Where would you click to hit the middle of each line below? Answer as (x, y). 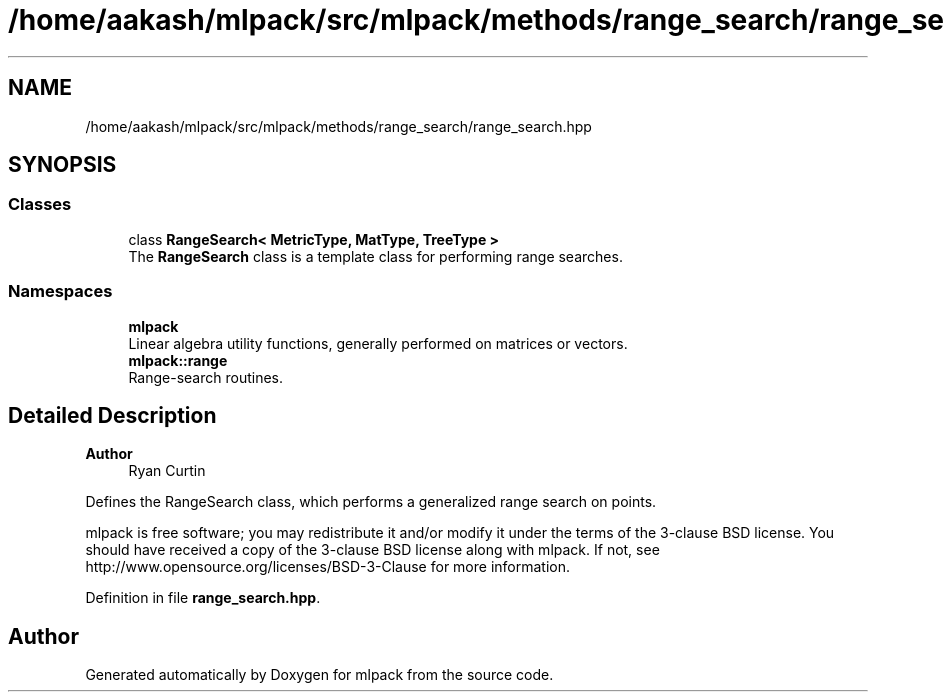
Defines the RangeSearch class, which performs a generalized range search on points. (371, 502)
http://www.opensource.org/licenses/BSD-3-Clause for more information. (327, 567)
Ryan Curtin (167, 471)
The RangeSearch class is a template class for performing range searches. (375, 256)
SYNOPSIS (62, 165)
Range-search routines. (205, 377)
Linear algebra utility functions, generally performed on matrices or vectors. (378, 343)
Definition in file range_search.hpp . (203, 598)
